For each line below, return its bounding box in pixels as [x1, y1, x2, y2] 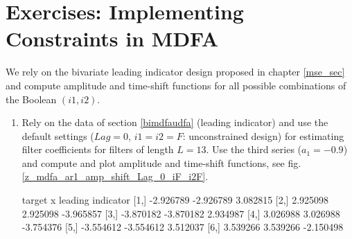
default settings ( [21, 128, 94, 143]
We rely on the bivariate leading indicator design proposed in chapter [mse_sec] [6, 64, 345, 79]
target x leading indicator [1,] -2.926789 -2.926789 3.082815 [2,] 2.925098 [21, 193, 329, 207]
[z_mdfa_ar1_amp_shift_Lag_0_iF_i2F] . [21, 169, 209, 184]
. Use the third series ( [206, 142, 302, 157]
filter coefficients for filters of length [21, 142, 174, 157]
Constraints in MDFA [6, 24, 219, 53]
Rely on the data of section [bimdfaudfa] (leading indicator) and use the [21, 115, 328, 130]
